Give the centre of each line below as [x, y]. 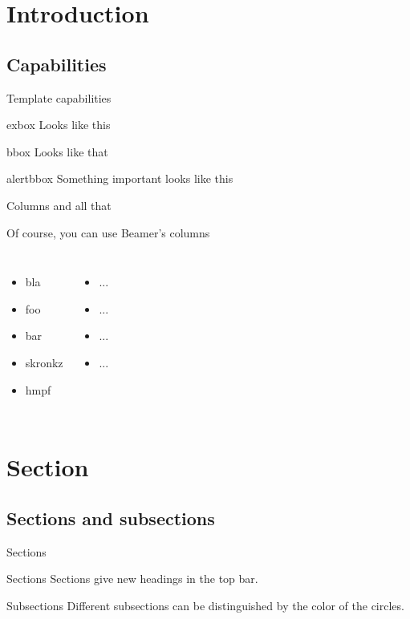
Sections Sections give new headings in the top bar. [132, 579]
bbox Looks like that [57, 151]
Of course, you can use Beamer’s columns [108, 232]
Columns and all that [59, 205]
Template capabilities [59, 97]
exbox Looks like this [59, 125]
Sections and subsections [111, 518]
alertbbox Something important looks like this [120, 178]
